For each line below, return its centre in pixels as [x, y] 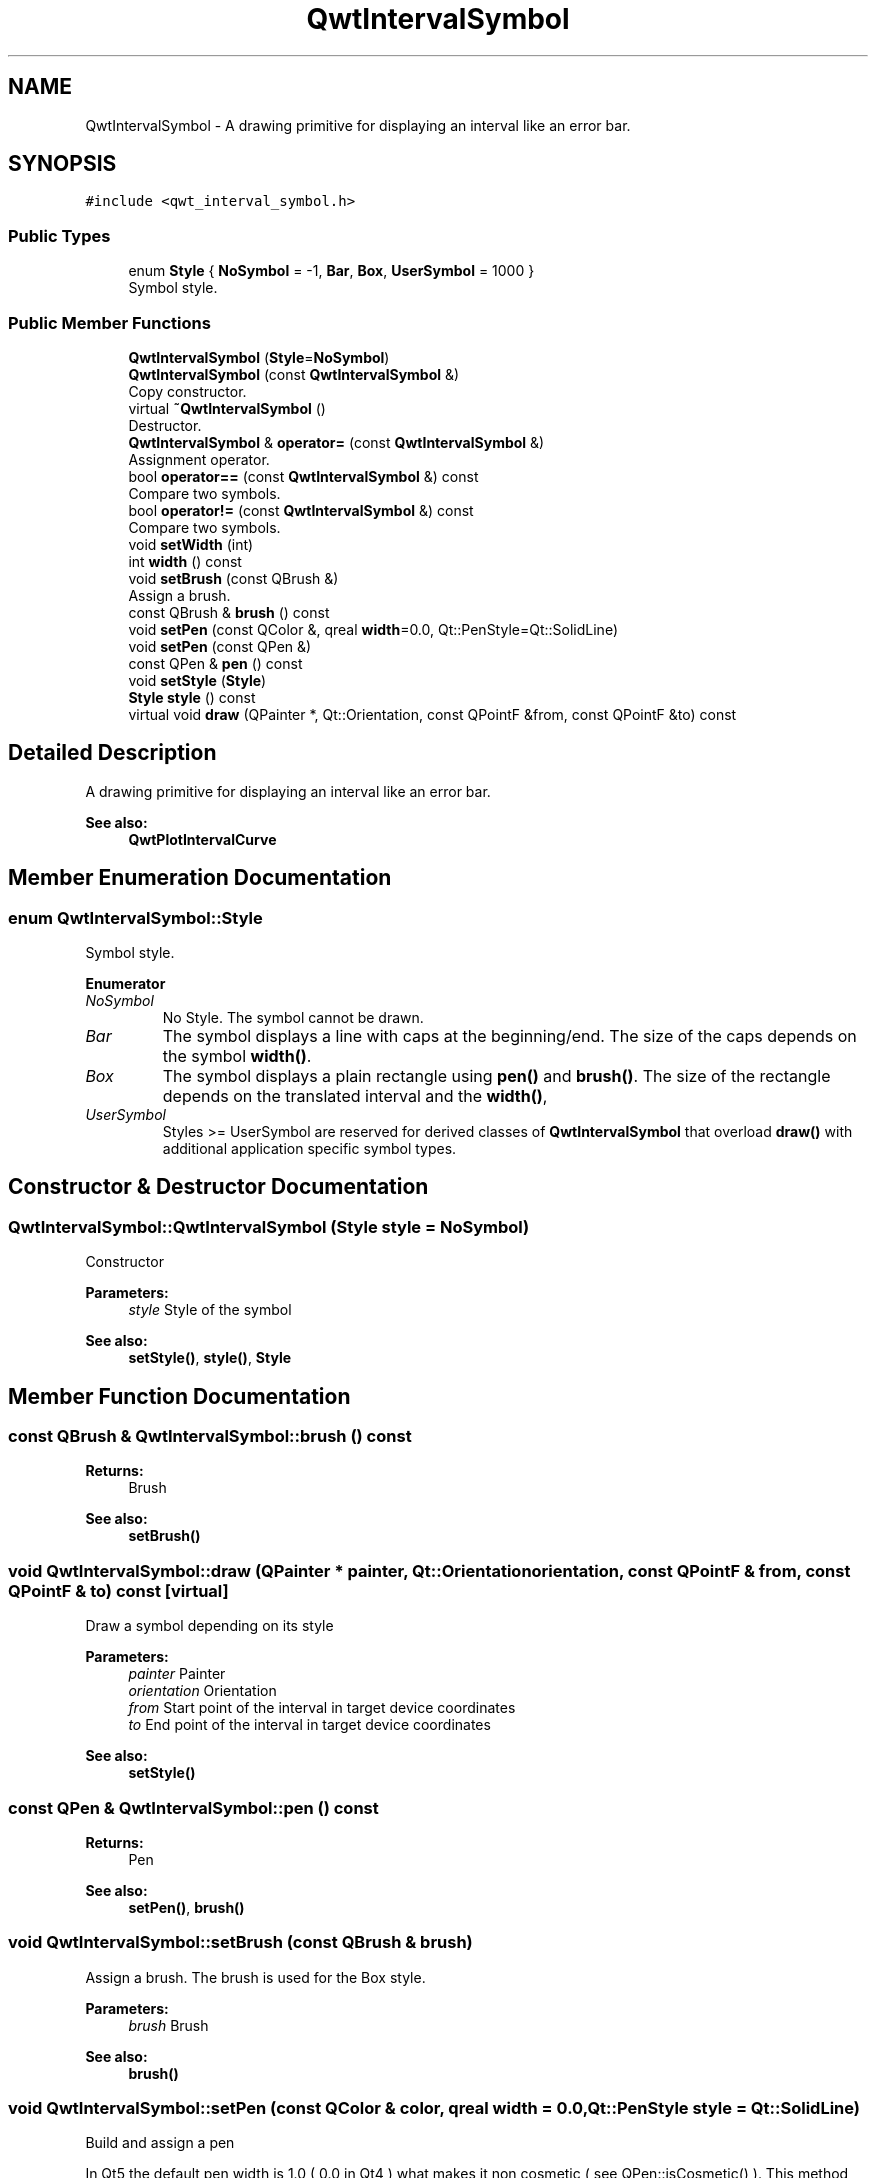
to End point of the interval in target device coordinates [309, 1725]
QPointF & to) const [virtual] [118, 1590]
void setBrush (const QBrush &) [233, 578]
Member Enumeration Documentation [200, 878]
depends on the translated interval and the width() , [355, 1096]
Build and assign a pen [160, 2143]
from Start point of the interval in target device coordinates [322, 1708]
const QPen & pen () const [215, 663]
